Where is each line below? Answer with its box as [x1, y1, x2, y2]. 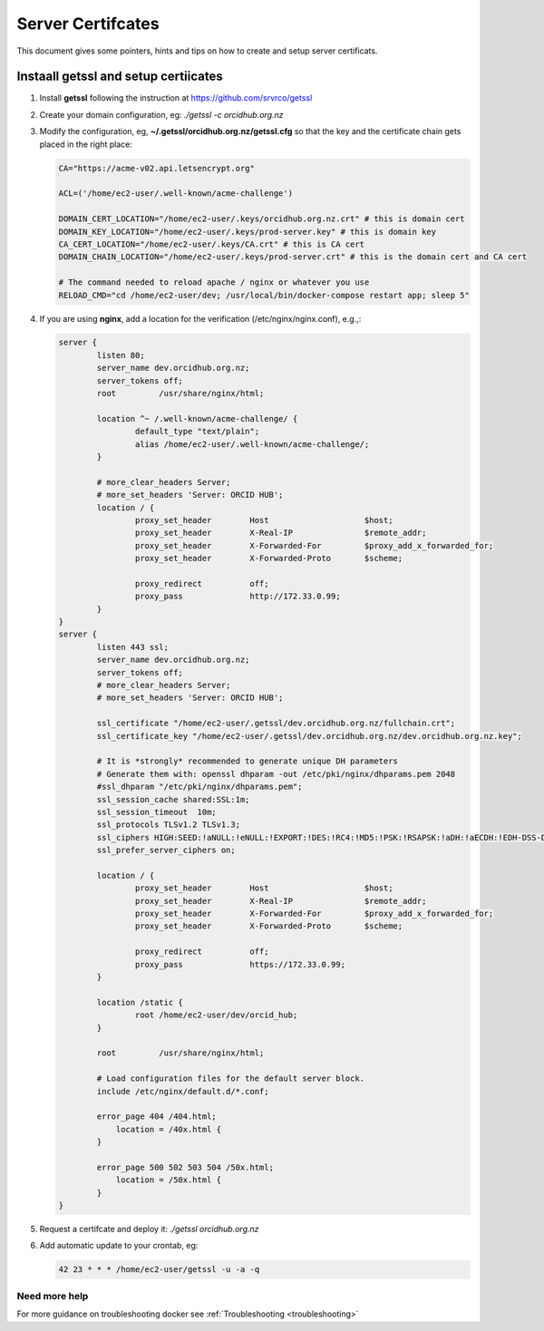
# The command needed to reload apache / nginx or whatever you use [58, 277, 370, 287]
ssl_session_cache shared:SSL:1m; [96, 794, 250, 804]
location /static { [96, 997, 183, 1007]
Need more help [16, 1289, 89, 1302]
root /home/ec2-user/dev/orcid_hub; [134, 1010, 298, 1020]
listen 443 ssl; [96, 642, 170, 652]
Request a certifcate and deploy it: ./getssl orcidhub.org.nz [39, 1224, 259, 1235]
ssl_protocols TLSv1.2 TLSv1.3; [96, 820, 240, 830]
